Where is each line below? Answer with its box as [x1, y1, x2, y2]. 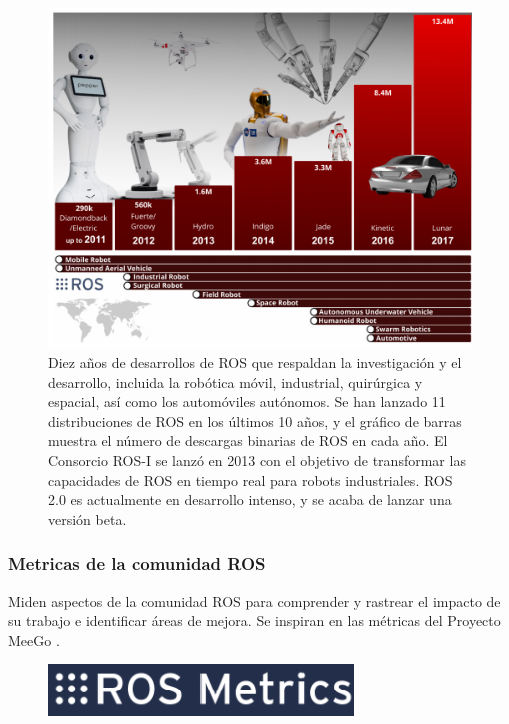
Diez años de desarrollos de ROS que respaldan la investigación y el [48, 351, 462, 372]
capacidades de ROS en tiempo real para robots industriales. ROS [48, 469, 453, 490]
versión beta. [48, 508, 127, 529]
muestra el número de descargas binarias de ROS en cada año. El [48, 430, 448, 451]
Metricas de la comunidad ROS [8, 551, 266, 576]
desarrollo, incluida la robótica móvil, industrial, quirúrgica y [48, 371, 423, 392]
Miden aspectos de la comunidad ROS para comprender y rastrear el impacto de [8, 590, 501, 611]
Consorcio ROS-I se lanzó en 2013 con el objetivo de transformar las [48, 449, 466, 470]
